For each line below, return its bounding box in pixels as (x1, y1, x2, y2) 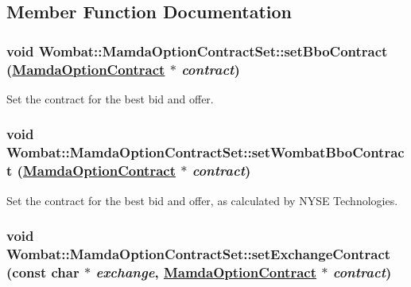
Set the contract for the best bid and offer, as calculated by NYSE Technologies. (6, 192, 398, 208)
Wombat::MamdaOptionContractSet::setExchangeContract (6, 244, 391, 264)
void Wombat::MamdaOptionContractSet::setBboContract (6, 41, 388, 60)
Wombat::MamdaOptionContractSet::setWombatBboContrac (6, 142, 405, 162)
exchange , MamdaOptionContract (95, 262, 316, 281)
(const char (6, 262, 79, 281)
